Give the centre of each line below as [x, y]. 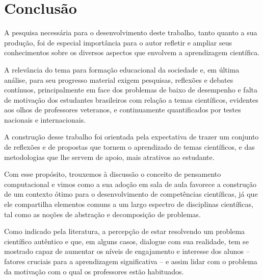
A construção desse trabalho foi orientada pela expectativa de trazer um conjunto [131, 137]
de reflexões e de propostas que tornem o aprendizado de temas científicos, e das [129, 147]
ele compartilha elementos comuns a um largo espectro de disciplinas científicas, [129, 204]
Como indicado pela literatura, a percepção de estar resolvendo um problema [125, 231]
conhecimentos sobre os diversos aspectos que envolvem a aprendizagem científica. [132, 52]
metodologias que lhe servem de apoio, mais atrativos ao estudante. [109, 157]
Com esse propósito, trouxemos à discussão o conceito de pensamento [113, 174]
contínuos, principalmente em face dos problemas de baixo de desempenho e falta [131, 90]
